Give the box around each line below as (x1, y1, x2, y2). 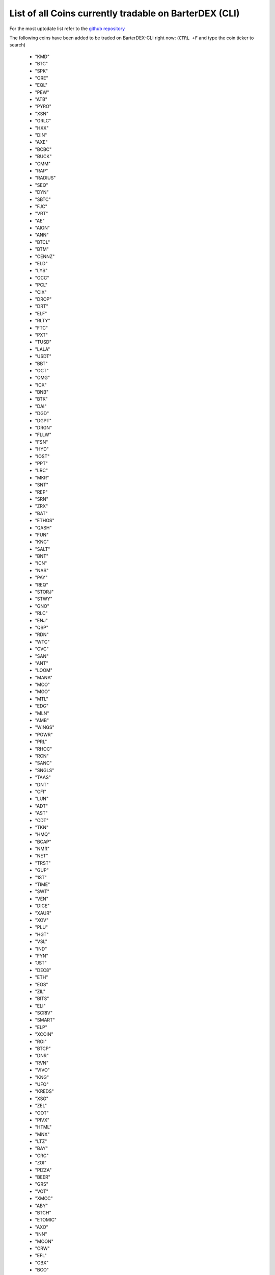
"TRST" (35, 860, 51, 866)
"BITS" (35, 996, 49, 1002)
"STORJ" (35, 589, 54, 595)
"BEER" (35, 1174, 51, 1180)
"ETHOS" (35, 518, 54, 524)
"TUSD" (35, 339, 52, 345)
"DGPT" (35, 417, 52, 423)
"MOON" (35, 1238, 53, 1244)
